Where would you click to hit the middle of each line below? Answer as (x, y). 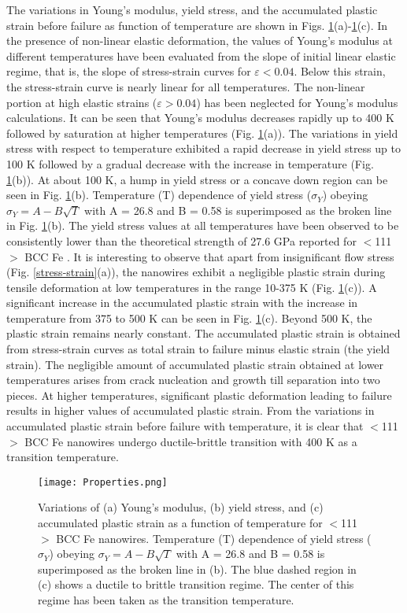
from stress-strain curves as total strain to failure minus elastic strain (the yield (198, 349)
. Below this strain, (340, 71)
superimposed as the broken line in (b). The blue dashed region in (197, 569)
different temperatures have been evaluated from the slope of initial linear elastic (201, 55)
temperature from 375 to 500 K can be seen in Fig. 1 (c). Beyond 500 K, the (189, 318)
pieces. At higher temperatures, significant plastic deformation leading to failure (199, 395)
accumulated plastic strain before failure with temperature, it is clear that (185, 426)
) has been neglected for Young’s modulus (297, 102)
